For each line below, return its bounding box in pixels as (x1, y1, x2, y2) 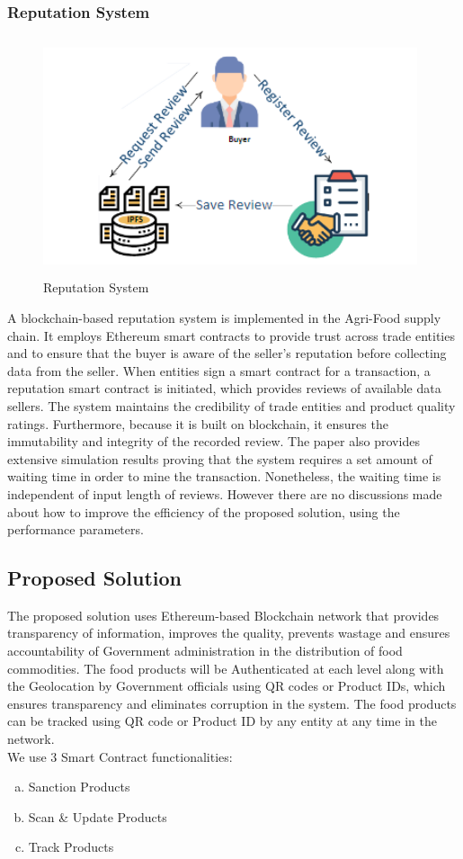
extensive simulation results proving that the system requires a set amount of (7, 449, 432, 468)
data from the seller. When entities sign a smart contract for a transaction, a (7, 361, 431, 380)
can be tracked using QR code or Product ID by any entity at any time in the (7, 711, 437, 730)
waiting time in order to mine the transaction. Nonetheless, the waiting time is (7, 467, 441, 486)
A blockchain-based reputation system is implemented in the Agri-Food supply (7, 308, 441, 327)
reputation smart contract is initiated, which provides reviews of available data (7, 379, 441, 398)
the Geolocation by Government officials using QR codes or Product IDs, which (7, 676, 446, 695)
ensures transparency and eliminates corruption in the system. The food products (7, 693, 457, 712)
